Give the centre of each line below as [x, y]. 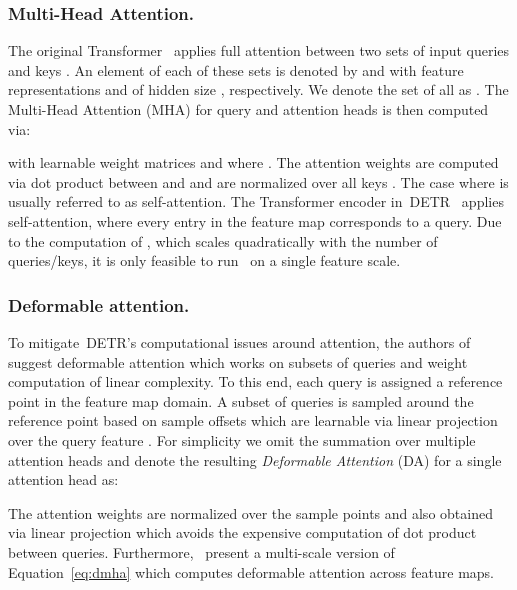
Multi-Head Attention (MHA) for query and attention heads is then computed [248, 109]
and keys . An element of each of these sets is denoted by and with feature [236, 69]
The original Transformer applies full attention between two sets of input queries [259, 50]
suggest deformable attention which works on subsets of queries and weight [238, 361]
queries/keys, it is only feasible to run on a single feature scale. [204, 260]
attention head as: [63, 479]
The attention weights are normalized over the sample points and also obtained [250, 512]
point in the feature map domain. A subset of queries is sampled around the [241, 400]
